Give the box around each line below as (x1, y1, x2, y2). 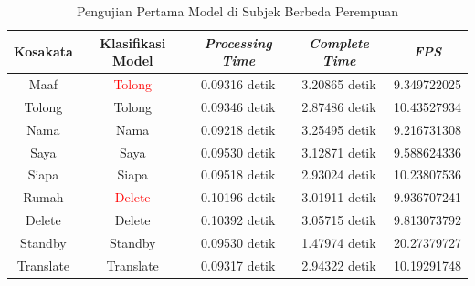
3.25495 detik (301, 119, 376, 138)
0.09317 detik (201, 255, 276, 274)
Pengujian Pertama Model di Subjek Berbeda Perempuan (76, 2, 399, 20)
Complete (309, 33, 369, 52)
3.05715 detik (301, 210, 376, 230)
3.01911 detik (301, 188, 376, 207)
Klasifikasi (100, 33, 166, 52)
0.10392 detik (201, 210, 276, 230)
